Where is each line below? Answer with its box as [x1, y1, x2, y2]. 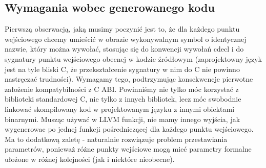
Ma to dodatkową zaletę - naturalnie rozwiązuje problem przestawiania [5, 133, 228, 144]
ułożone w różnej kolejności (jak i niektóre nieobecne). [5, 153, 175, 164]
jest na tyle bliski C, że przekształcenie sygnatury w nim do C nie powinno [5, 63, 240, 74]
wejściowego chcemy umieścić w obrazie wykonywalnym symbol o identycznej [5, 33, 247, 44]
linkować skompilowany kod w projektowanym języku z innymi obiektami [5, 103, 235, 114]
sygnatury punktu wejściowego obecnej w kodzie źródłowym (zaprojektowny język [5, 53, 262, 64]
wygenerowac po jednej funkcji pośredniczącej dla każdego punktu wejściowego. [5, 124, 254, 134]
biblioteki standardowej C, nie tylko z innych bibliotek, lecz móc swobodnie [5, 93, 241, 104]
